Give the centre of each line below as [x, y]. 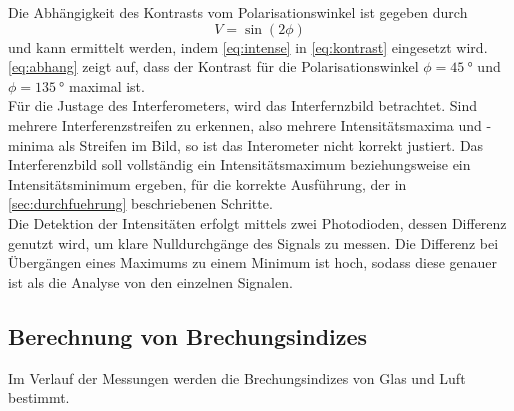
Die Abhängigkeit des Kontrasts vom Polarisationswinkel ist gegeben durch [238, 12]
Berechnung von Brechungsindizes [188, 335]
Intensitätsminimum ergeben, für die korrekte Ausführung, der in [207, 183]
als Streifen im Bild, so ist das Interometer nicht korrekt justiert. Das [271, 144]
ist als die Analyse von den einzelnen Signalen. [150, 281]
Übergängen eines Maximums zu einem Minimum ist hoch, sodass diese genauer [253, 262]
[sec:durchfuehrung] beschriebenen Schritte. [140, 203]
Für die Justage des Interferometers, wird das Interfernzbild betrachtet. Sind [242, 105]
